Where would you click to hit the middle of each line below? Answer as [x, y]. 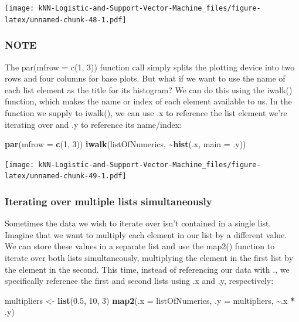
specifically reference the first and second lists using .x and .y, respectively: [139, 281]
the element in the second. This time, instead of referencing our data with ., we [147, 269]
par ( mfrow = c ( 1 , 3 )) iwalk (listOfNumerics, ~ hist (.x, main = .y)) [125, 144]
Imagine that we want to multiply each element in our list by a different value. [146, 234]
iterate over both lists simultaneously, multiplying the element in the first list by [149, 257]
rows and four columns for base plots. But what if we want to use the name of [145, 78]
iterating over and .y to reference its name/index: [94, 124]
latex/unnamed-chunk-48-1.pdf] [66, 20]
